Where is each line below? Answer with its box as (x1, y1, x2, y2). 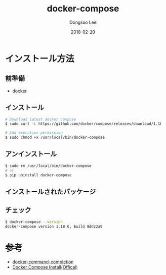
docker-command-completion (12, 259, 74, 265)
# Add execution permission (5, 130, 63, 135)
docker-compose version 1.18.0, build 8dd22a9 (5, 224, 103, 229)
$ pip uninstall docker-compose (5, 172, 72, 177)
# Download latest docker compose (5, 117, 77, 122)
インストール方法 (5, 53, 75, 64)
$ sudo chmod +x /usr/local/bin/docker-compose (5, 135, 105, 140)
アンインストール (5, 150, 57, 159)
